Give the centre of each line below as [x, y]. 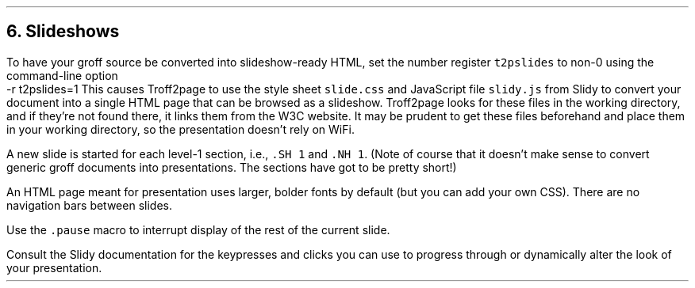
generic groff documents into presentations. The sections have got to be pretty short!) [232, 167]
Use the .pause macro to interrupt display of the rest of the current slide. [198, 229]
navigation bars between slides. [89, 205]
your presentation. [54, 267]
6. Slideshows [63, 32]
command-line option [62, 75]
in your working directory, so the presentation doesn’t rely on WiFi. [180, 129]
